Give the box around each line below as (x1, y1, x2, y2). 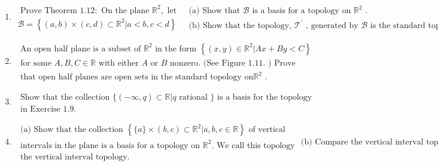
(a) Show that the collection (20, 125, 123, 134)
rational (179, 93, 208, 102)
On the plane (101, 6, 150, 15)
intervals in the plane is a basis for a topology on (20, 141, 200, 150)
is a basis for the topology (217, 93, 312, 102)
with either (98, 59, 139, 67)
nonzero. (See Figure (170, 59, 245, 67)
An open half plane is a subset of (20, 44, 141, 53)
